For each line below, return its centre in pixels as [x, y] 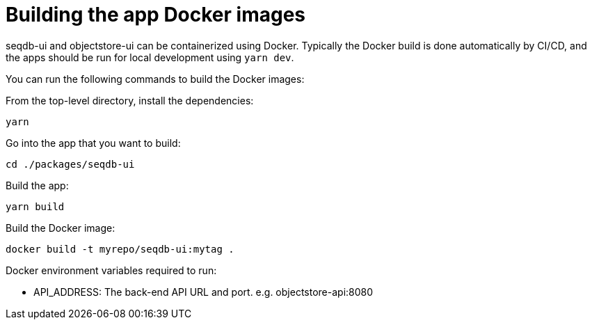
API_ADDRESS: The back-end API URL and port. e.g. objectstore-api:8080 [203, 292]
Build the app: [37, 185]
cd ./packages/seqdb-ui [70, 164]
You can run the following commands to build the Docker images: [155, 79]
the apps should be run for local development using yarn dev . [150, 57]
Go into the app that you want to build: [93, 143]
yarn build [35, 206]
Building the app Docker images [156, 15]
